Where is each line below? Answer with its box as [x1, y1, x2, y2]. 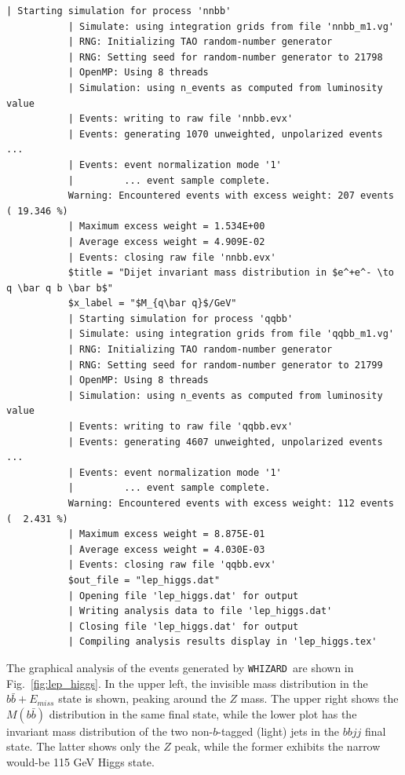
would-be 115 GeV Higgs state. [6, 753, 155, 770]
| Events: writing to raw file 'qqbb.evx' [67, 421, 294, 433]
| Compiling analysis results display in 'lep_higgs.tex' [67, 636, 378, 648]
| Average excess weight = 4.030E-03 [67, 543, 265, 555]
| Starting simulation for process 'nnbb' [6, 5, 232, 16]
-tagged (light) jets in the [217, 722, 340, 739]
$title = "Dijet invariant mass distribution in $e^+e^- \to [67, 267, 394, 279]
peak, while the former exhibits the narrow [174, 738, 381, 755]
